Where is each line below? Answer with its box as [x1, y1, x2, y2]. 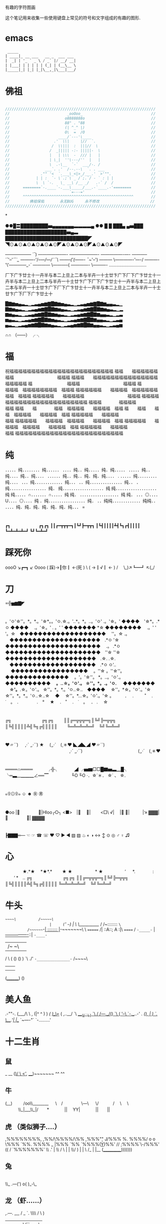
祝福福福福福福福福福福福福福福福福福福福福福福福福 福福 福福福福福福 [5, 368, 158, 374]
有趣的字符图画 [5, 4, 36, 10]
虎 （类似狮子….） [5, 1122, 61, 1131]
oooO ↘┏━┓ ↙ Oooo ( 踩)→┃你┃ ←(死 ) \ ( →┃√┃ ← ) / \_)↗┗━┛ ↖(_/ [5, 564, 155, 570]
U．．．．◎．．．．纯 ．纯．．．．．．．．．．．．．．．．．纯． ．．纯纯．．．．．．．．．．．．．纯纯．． [5, 498, 158, 504]
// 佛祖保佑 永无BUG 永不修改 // [5, 199, 155, 204]
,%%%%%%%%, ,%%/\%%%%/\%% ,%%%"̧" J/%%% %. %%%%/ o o [5, 1136, 156, 1142]
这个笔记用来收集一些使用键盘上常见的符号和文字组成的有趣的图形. [5, 15, 141, 21]
